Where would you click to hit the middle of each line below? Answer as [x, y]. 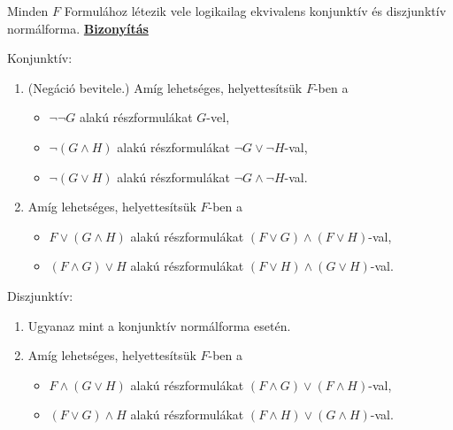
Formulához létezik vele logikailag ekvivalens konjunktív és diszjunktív [255, 11]
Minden [28, 11]
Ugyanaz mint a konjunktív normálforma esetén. [159, 325]
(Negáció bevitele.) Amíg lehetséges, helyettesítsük [165, 87]
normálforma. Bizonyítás [78, 28]
